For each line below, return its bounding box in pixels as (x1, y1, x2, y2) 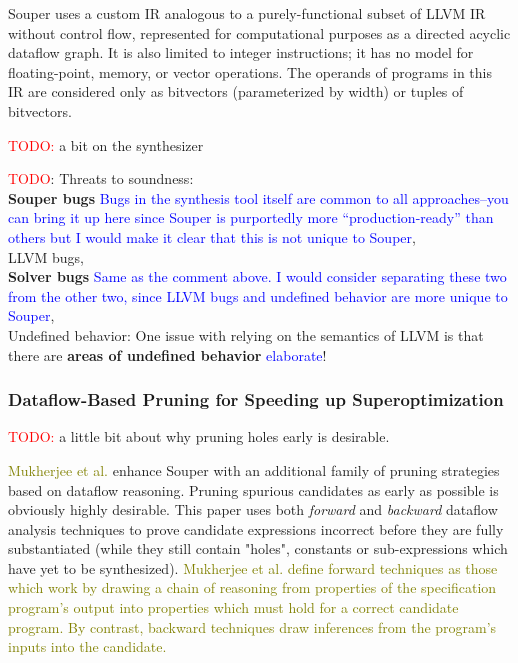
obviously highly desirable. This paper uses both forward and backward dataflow (8, 499, 498, 520)
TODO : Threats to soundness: (8, 168, 194, 189)
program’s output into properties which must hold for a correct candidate (8, 597, 459, 618)
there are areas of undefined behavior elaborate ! (8, 344, 327, 365)
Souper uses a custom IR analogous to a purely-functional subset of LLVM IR (8, 3, 486, 23)
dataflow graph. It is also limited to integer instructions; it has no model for (8, 42, 474, 63)
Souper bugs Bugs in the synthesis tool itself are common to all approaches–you (8, 187, 509, 208)
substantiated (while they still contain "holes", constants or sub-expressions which (8, 538, 508, 559)
